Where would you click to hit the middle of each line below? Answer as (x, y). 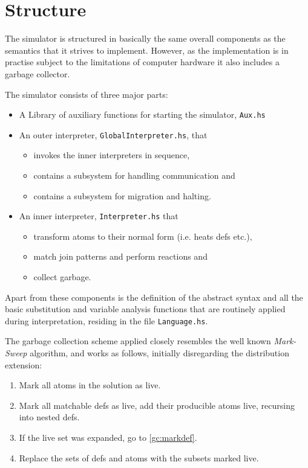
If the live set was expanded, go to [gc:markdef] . (108, 438)
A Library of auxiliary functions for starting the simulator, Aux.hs (142, 114)
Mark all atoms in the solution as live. (90, 385)
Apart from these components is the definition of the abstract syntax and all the (154, 297)
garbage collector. (38, 73)
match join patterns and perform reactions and (120, 256)
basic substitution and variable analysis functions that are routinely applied (145, 309)
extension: (24, 364)
